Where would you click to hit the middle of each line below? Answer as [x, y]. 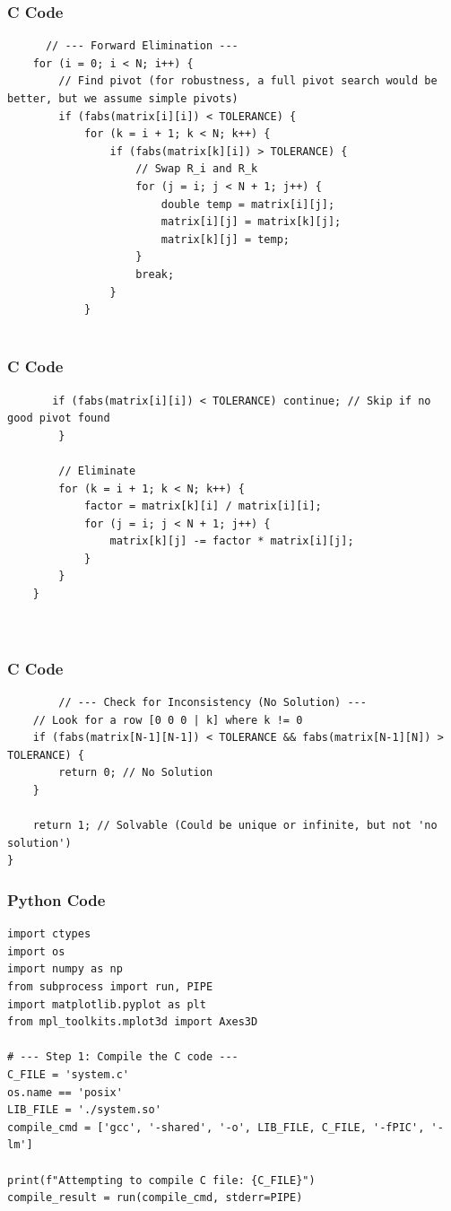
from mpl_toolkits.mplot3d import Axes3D [133, 1022]
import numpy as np [65, 969]
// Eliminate [97, 470]
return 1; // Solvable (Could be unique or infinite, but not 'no [235, 826]
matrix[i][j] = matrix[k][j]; [251, 222]
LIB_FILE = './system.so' [84, 1110]
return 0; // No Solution [136, 773]
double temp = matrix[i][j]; [248, 204]
